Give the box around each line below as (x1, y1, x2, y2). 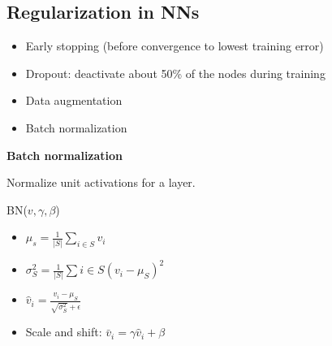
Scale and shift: (25, 323, 102, 340)
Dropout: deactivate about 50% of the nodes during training (25, 64, 326, 81)
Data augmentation (25, 92, 123, 109)
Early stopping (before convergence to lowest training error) (25, 37, 324, 54)
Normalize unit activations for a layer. (6, 174, 196, 191)
